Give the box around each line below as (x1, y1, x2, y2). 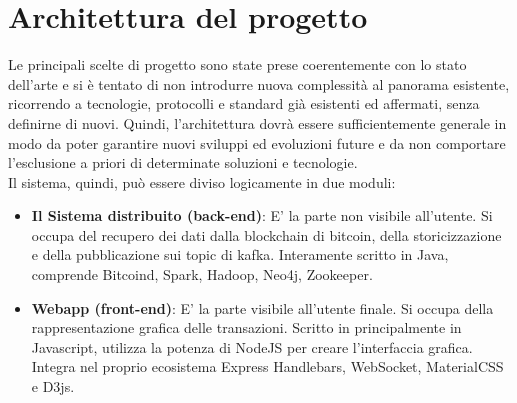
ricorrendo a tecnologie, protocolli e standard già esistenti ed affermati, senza (8, 93, 480, 114)
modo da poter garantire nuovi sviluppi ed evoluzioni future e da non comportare (8, 132, 506, 153)
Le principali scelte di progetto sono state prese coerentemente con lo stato (8, 54, 467, 75)
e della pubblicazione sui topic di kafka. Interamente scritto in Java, (31, 244, 449, 265)
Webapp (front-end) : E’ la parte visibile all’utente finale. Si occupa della (31, 297, 494, 318)
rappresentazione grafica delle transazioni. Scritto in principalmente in (31, 317, 462, 338)
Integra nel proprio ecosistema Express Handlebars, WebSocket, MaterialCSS (31, 356, 504, 377)
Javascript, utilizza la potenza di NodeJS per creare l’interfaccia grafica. (31, 336, 473, 357)
